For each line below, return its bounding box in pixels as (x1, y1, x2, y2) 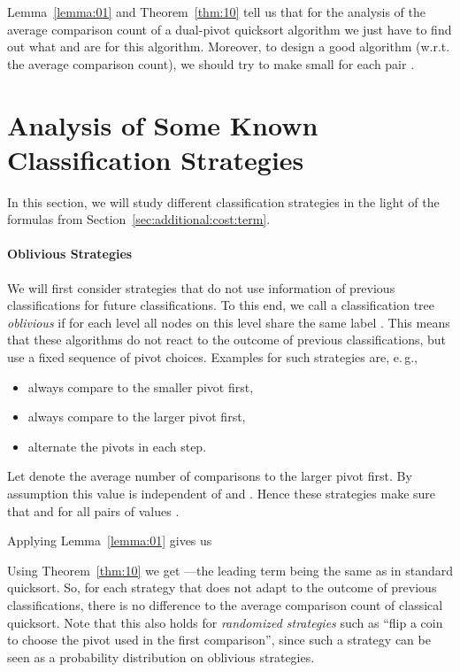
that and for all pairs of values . (7, 501, 180, 520)
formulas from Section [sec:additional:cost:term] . (7, 210, 271, 228)
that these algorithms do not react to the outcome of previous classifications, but (7, 330, 447, 349)
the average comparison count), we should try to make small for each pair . (7, 54, 415, 73)
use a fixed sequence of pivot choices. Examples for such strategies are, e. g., (7, 348, 418, 367)
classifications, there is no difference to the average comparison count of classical (7, 595, 443, 614)
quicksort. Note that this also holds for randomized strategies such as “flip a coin (7, 613, 443, 631)
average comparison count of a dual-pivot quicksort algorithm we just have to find (7, 19, 452, 38)
